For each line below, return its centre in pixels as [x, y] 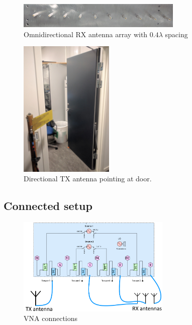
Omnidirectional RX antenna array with [86, 34]
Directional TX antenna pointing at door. [88, 179]
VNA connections [51, 318]
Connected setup [48, 206]
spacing [176, 34]
